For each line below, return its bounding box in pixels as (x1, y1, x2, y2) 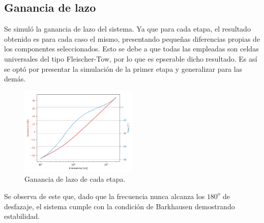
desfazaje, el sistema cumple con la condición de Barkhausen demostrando (4, 201, 235, 211)
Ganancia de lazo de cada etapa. (24, 174, 126, 184)
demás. (4, 73, 26, 84)
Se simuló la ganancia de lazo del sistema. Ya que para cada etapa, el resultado (4, 23, 251, 34)
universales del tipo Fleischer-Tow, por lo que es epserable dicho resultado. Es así (4, 53, 257, 64)
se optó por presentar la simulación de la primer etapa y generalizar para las (4, 63, 243, 74)
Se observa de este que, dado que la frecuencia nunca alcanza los (4, 190, 205, 201)
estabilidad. (4, 211, 40, 221)
